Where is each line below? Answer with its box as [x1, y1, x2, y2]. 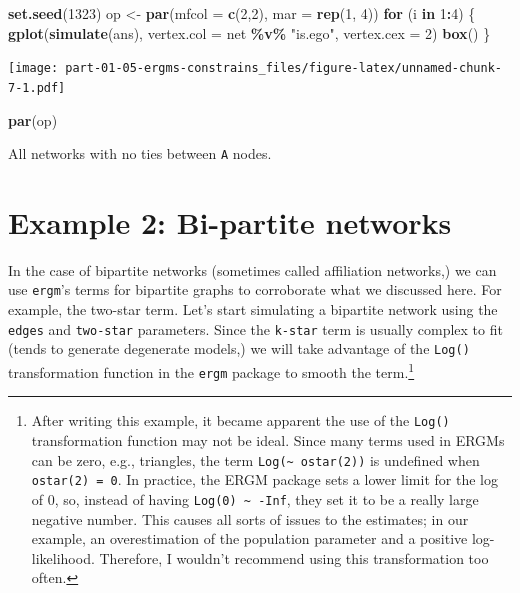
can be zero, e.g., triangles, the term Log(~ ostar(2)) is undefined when [31, 449, 480, 470]
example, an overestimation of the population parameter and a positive [31, 528, 468, 549]
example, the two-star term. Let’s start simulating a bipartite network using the [8, 299, 498, 320]
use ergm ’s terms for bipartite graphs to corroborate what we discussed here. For [8, 279, 502, 300]
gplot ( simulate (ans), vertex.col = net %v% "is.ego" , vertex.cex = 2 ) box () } [8, 22, 491, 43]
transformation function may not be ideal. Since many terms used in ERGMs [31, 430, 505, 450]
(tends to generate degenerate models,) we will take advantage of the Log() [8, 338, 470, 359]
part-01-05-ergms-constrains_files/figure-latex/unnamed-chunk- [65, 61, 502, 76]
